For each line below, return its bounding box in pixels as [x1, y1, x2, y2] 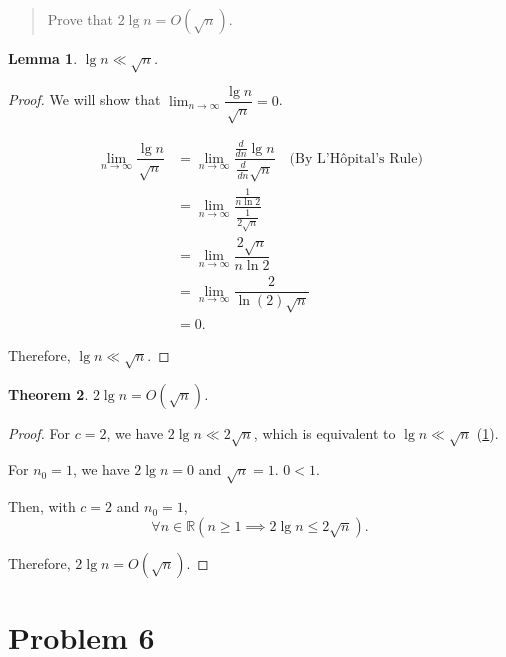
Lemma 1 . [8, 48, 78, 69]
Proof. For [8, 422, 71, 443]
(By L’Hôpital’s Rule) [289, 151, 423, 166]
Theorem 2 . [8, 383, 89, 404]
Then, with [8, 496, 76, 517]
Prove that [47, 9, 113, 30]
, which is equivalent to [253, 422, 396, 443]
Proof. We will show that [8, 89, 161, 110]
